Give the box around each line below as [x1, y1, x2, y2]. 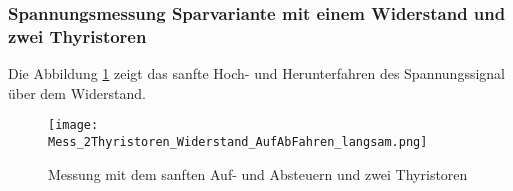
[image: [48, 118, 99, 133]
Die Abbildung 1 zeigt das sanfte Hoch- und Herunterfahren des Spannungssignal [8, 63, 505, 84]
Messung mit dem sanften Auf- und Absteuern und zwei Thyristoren [48, 163, 468, 184]
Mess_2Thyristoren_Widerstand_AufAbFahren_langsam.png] [48, 134, 428, 149]
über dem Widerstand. [8, 82, 146, 103]
